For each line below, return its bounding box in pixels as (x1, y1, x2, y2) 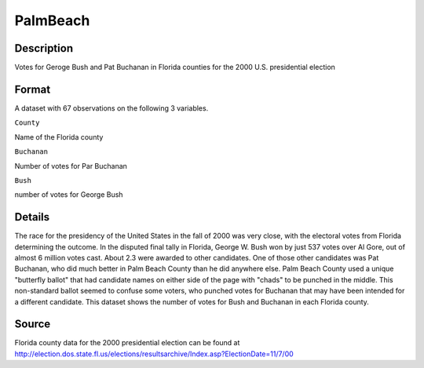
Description (14, 42, 74, 55)
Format (14, 82, 51, 96)
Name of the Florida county (14, 132, 104, 141)
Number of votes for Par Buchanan (14, 161, 127, 170)
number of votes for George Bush (14, 190, 123, 199)
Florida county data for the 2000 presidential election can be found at (14, 338, 240, 348)
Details (14, 210, 50, 224)
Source (14, 318, 51, 331)
